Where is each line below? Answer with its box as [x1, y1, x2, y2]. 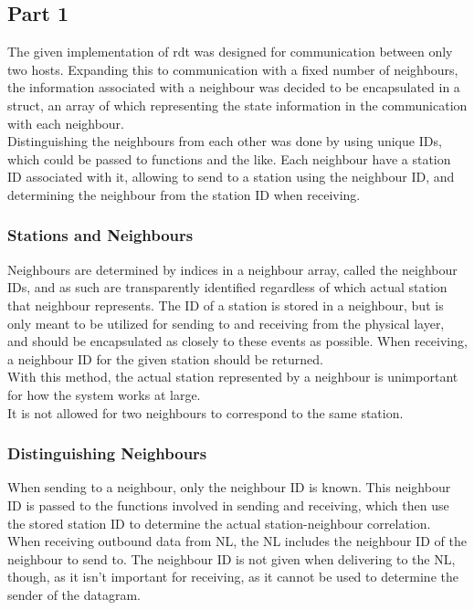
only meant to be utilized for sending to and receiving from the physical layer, [7, 313, 445, 332]
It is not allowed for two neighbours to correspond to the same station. [7, 403, 404, 422]
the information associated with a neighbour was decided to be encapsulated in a [7, 78, 460, 97]
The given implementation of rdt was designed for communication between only [7, 42, 453, 61]
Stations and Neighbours [7, 224, 194, 247]
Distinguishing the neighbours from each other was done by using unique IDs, [7, 131, 442, 151]
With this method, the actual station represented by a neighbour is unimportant [7, 367, 458, 386]
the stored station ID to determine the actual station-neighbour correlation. [7, 513, 431, 532]
